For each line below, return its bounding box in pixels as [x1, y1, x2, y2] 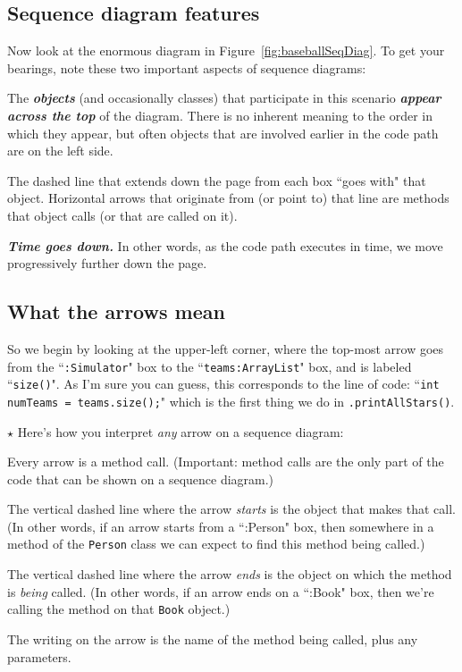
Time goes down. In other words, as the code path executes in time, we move [7, 236, 443, 255]
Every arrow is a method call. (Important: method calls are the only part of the [7, 452, 444, 471]
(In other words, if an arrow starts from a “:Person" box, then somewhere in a [7, 517, 434, 535]
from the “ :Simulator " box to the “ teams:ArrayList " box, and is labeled [7, 357, 412, 375]
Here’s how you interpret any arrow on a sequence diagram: [17, 422, 344, 441]
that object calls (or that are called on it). [7, 206, 238, 224]
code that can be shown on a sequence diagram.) [7, 469, 274, 488]
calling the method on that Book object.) [7, 600, 231, 618]
